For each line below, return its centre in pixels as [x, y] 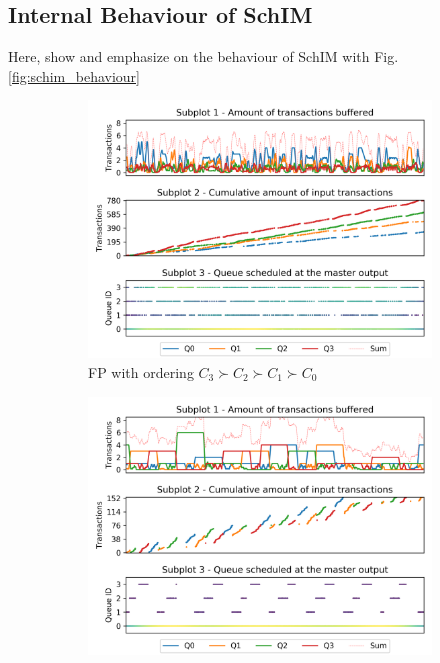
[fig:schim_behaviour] [74, 75]
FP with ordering [141, 371]
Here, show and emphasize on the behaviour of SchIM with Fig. [203, 56]
